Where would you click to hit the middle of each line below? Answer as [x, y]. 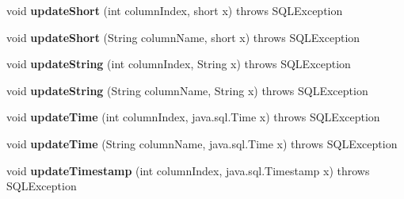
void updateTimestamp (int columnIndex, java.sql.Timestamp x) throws [188, 170]
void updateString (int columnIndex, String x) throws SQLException [179, 64]
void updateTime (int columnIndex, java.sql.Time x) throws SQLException [193, 117]
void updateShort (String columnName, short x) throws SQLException [183, 37]
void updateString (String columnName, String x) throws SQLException [187, 90]
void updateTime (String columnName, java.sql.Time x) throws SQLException [202, 143]
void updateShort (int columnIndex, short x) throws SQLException [175, 10]
